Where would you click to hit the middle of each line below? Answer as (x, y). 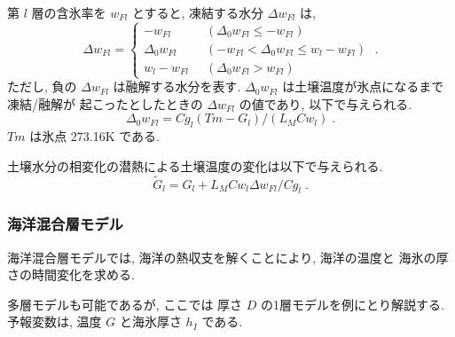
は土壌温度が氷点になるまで (363, 86)
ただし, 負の (42, 86)
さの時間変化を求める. (71, 274)
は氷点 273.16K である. (95, 136)
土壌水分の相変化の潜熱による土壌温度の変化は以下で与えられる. (195, 165)
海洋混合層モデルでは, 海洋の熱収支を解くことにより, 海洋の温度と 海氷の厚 (228, 257)
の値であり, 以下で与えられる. (326, 103)
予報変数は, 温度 (55, 321)
